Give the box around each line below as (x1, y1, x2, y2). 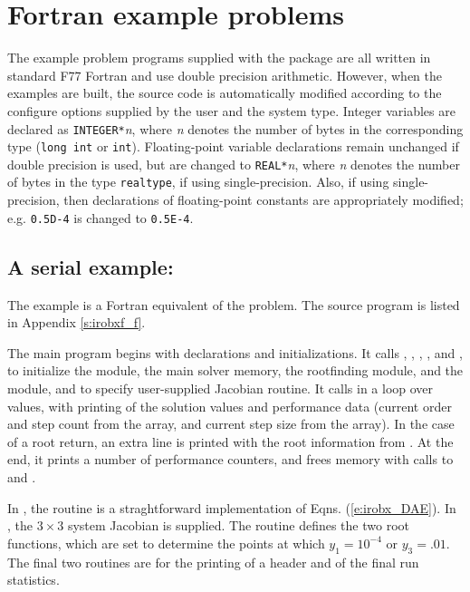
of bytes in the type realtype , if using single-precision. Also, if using (7, 172, 389, 191)
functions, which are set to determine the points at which (7, 533, 325, 552)
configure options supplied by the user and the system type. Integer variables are (7, 101, 456, 120)
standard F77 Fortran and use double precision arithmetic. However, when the (7, 65, 442, 84)
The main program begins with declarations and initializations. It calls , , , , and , (7, 343, 463, 362)
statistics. (7, 570, 60, 589)
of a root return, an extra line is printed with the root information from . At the (7, 432, 454, 451)
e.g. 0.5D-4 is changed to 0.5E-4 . (7, 208, 194, 227)
